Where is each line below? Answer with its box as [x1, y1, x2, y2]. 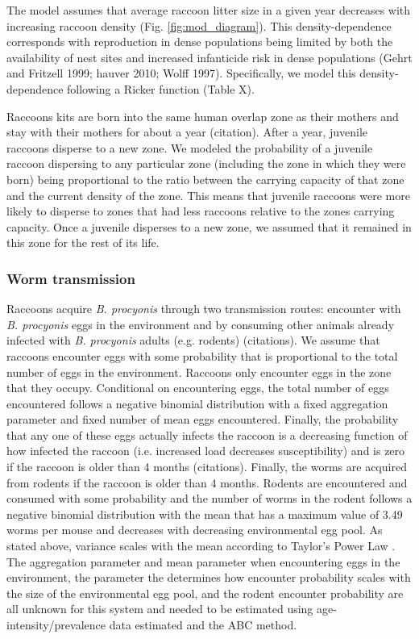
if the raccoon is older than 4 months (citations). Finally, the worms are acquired [6, 458, 407, 475]
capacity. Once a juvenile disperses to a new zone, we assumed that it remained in [6, 218, 412, 235]
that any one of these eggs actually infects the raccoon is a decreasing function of [6, 426, 408, 443]
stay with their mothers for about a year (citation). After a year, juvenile [6, 123, 368, 140]
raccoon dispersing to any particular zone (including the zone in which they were [6, 155, 406, 172]
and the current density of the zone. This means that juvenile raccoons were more [6, 186, 410, 203]
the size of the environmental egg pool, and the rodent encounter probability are [6, 584, 404, 601]
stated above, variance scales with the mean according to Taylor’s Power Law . [6, 537, 396, 554]
